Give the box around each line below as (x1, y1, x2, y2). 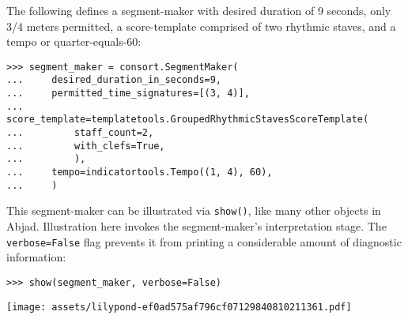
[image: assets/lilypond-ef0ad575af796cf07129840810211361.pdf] (6, 301, 352, 313)
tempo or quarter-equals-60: (6, 33, 142, 50)
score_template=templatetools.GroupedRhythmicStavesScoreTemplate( (6, 114, 369, 126)
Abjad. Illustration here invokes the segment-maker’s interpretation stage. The (6, 218, 387, 234)
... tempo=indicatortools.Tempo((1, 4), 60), (6, 167, 273, 178)
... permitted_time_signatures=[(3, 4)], (6, 88, 250, 99)
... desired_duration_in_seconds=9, (6, 74, 222, 86)
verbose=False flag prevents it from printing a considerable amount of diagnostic (6, 233, 402, 250)
